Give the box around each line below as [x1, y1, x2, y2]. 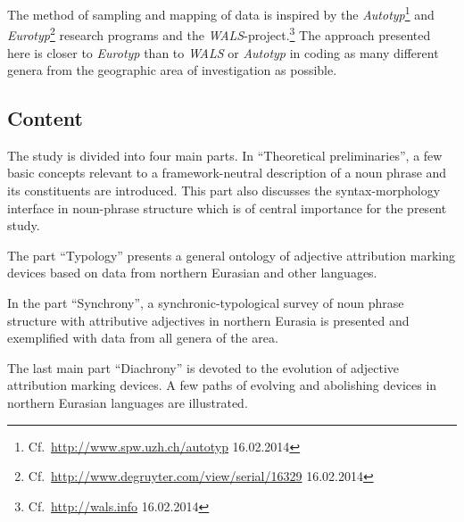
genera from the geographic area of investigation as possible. [7, 61, 337, 79]
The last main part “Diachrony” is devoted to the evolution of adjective [7, 358, 400, 377]
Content [7, 104, 83, 132]
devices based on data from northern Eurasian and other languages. [7, 263, 377, 282]
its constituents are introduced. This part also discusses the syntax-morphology [7, 181, 441, 200]
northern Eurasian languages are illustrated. [7, 394, 248, 412]
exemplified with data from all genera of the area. [7, 328, 278, 347]
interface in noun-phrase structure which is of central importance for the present [7, 198, 447, 217]
